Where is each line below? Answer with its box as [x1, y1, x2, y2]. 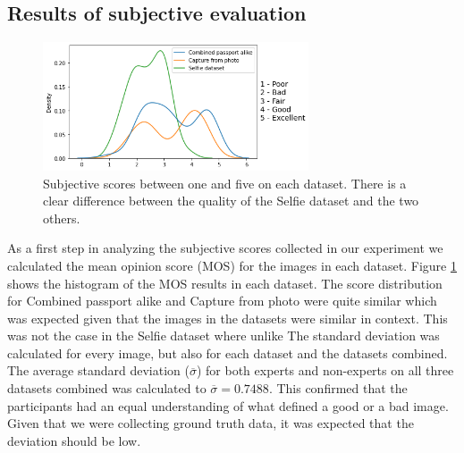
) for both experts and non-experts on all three [196, 361, 454, 380]
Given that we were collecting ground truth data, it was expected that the [7, 414, 414, 432]
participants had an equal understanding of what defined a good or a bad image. [7, 396, 449, 415]
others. [43, 208, 80, 227]
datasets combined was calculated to [7, 379, 207, 398]
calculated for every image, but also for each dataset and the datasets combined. [7, 343, 448, 362]
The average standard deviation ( [7, 361, 190, 380]
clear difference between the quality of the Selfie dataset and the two [43, 191, 419, 210]
